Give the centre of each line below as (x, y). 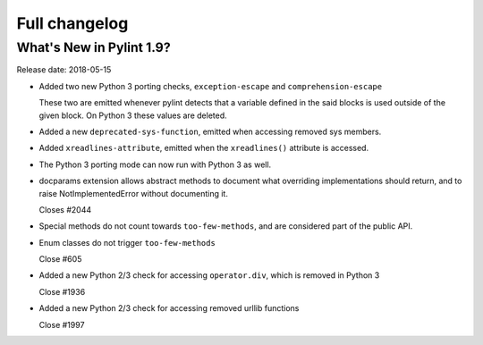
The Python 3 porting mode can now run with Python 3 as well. (155, 164)
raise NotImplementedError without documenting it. (133, 193)
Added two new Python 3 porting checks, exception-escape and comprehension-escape (211, 86)
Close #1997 (62, 324)
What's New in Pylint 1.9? (93, 47)
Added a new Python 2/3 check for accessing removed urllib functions (169, 308)
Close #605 (60, 259)
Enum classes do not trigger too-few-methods (127, 242)
